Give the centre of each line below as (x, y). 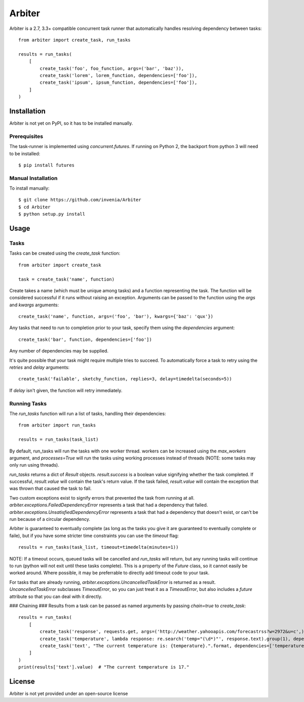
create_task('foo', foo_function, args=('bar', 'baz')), (112, 68)
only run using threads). (34, 465)
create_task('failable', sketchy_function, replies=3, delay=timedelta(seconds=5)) (125, 379)
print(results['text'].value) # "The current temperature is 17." (104, 667)
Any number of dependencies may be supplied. (59, 351)
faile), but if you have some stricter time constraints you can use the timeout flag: (94, 536)
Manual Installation (33, 178)
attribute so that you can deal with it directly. (56, 596)
